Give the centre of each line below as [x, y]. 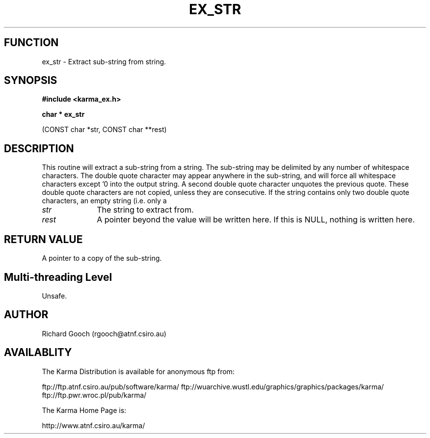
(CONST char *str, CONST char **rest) [104, 130]
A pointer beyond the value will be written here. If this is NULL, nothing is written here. [256, 220]
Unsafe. [54, 296]
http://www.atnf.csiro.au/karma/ [94, 425]
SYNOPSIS [31, 81]
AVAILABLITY [38, 353]
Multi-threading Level [58, 277]
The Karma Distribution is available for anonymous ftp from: [138, 371]
